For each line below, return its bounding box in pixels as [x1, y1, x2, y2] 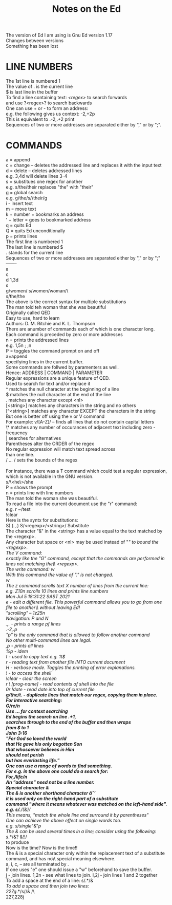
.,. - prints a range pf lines [6, 621, 61, 627]
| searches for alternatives [6, 435, 61, 441]
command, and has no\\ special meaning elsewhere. [6, 856, 116, 862]
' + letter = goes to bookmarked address [6, 217, 91, 223]
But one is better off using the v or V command [6, 413, 105, 419]
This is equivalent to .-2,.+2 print [6, 116, 75, 122]
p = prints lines [6, 233, 37, 239]
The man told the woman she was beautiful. [6, 495, 98, 502]
